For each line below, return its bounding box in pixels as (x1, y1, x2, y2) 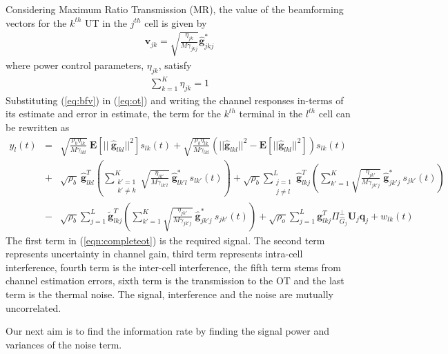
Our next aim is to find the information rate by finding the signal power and (6, 324, 329, 338)
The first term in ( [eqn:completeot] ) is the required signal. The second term (6, 233, 325, 247)
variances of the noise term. (6, 337, 122, 351)
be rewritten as (6, 120, 70, 135)
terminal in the (239, 106, 303, 121)
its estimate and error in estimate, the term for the (6, 106, 221, 121)
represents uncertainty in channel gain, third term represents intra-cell (6, 246, 303, 261)
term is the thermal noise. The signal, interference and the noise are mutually (6, 286, 333, 301)
